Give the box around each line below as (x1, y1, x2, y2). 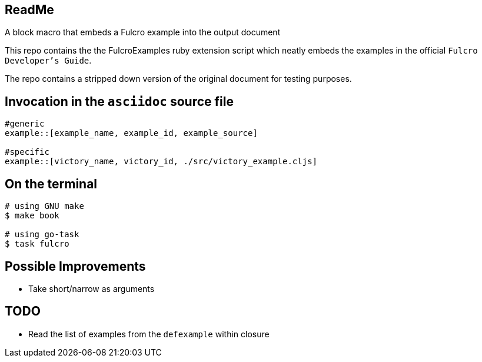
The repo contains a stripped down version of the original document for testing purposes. (5, 74, 352, 84)
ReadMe (5, 2, 54, 17)
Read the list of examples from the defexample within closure (28, 328, 270, 339)
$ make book (5, 211, 59, 221)
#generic (5, 119, 45, 129)
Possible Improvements (5, 258, 146, 274)
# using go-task (5, 230, 79, 240)
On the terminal (5, 176, 98, 191)
